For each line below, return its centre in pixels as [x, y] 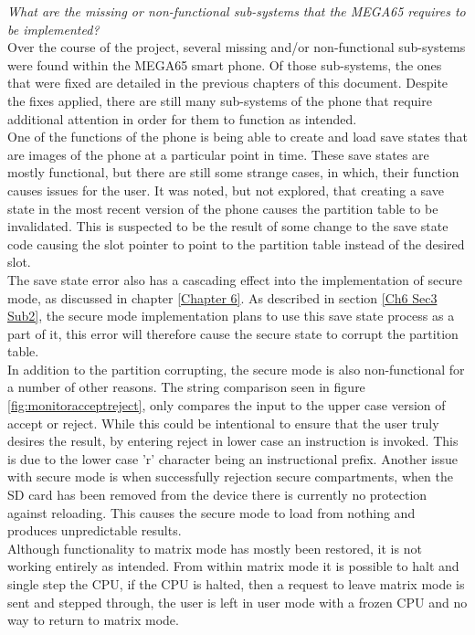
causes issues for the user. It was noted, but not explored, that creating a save [226, 190]
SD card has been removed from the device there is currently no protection [217, 495]
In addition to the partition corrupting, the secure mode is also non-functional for [236, 369]
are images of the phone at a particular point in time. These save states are [218, 154]
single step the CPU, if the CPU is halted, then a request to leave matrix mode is [236, 584]
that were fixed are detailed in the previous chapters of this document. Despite [228, 83]
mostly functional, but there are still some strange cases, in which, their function [233, 172]
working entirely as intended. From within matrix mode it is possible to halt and [233, 566]
